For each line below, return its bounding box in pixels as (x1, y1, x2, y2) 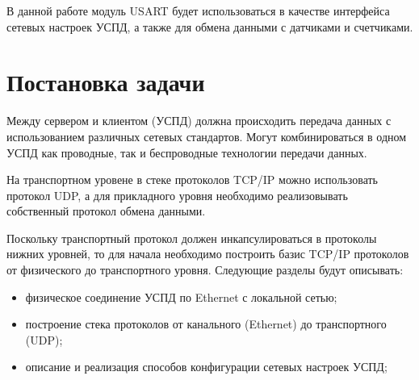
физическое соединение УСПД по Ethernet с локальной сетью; (25, 288, 337, 305)
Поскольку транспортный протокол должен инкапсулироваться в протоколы (6, 229, 377, 246)
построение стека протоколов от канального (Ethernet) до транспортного (25, 315, 387, 332)
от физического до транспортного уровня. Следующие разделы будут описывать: (6, 261, 404, 278)
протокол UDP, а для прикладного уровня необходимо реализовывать (6, 186, 348, 203)
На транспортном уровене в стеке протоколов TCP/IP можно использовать (6, 171, 378, 188)
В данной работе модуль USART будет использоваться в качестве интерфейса (6, 2, 390, 19)
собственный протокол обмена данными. (6, 203, 206, 219)
